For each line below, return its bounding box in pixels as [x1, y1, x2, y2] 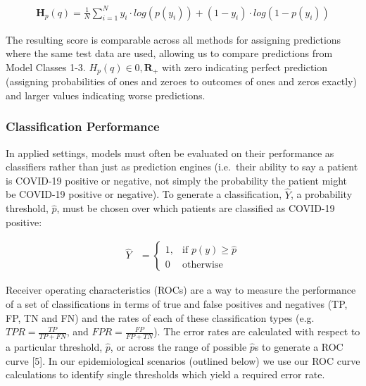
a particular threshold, [6, 340, 103, 354]
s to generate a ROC [254, 340, 343, 354]
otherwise [182, 259, 223, 270]
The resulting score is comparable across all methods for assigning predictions [6, 32, 341, 46]
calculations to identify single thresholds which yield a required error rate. [6, 367, 325, 382]
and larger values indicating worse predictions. [6, 87, 206, 102]
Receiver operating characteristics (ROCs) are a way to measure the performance [6, 282, 356, 297]
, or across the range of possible [110, 340, 247, 354]
